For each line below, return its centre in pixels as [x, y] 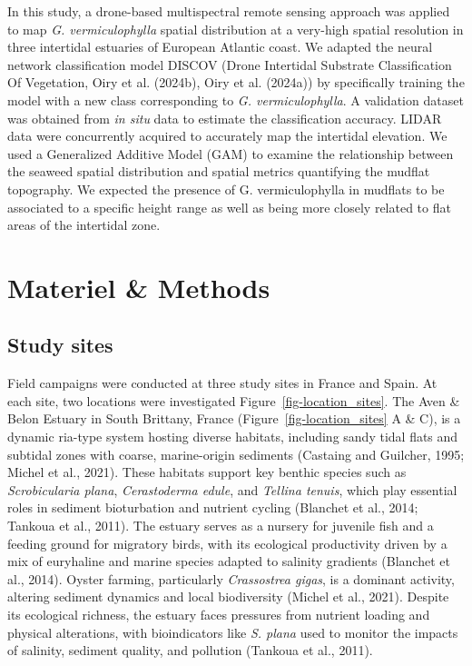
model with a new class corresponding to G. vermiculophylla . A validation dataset [236, 99]
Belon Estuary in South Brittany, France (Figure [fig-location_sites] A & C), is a [234, 418]
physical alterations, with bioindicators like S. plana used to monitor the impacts [233, 632]
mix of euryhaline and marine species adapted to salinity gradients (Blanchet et [229, 561]
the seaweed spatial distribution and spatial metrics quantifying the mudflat [219, 171]
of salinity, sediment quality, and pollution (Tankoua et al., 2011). [190, 650]
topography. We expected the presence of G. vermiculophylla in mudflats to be [226, 189]
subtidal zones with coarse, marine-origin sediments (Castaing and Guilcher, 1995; [236, 454]
